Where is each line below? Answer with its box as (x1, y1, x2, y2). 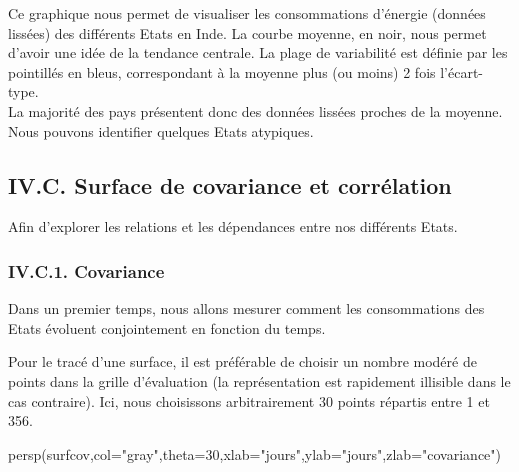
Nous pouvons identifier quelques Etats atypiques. (8, 120, 314, 141)
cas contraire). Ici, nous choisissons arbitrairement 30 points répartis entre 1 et (8, 390, 490, 411)
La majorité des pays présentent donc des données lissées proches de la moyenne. (8, 100, 503, 121)
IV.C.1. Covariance (8, 258, 165, 283)
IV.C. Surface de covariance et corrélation (8, 169, 452, 200)
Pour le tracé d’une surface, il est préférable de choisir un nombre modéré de (8, 351, 477, 372)
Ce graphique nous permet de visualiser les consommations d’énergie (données (8, 3, 486, 23)
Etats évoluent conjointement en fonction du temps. (8, 317, 326, 338)
